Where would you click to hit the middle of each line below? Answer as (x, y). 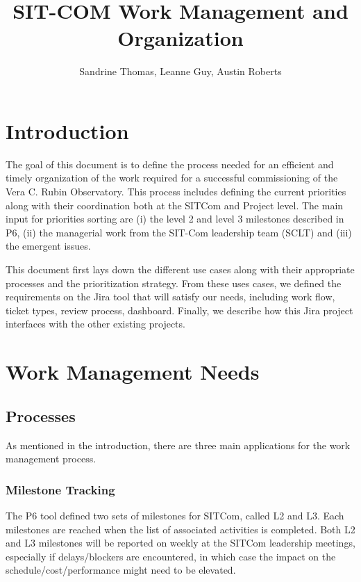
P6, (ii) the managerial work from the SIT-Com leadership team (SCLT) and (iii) (179, 232)
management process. (51, 459)
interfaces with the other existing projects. (95, 324)
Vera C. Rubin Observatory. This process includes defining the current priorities (176, 192)
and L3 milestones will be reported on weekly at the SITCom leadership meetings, (180, 543)
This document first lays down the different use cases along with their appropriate (180, 269)
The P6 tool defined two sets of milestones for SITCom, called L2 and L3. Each (175, 515)
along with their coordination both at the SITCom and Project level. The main (175, 205)
